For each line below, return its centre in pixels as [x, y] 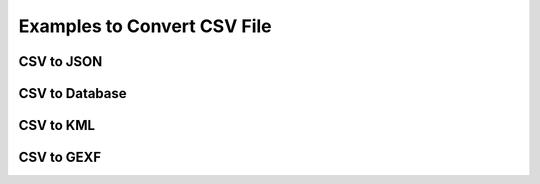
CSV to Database [72, 93]
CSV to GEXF [60, 157]
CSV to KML [56, 125]
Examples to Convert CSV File [145, 26]
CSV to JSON [60, 61]
